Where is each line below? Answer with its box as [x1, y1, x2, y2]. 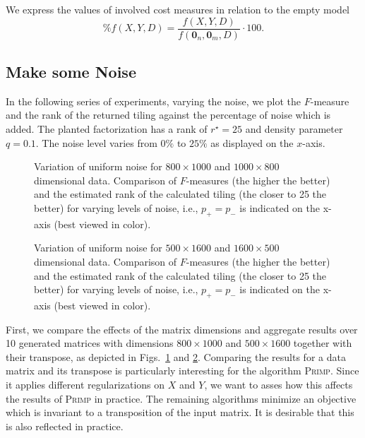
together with [293, 336, 352, 350]
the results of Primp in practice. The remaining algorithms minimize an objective [6, 391, 357, 406]
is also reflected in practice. [6, 418, 124, 433]
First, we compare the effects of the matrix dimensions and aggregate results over [6, 321, 358, 336]
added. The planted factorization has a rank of [6, 122, 208, 136]
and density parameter [245, 122, 343, 136]
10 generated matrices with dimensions [6, 336, 174, 350]
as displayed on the [210, 135, 294, 150]
